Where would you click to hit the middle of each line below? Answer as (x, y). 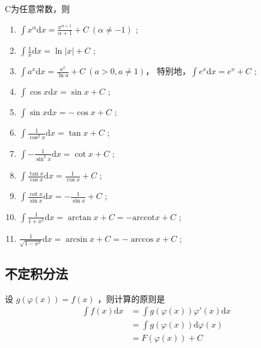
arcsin (77, 239)
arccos (142, 239)
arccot (144, 217)
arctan (79, 217)
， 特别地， (168, 71)
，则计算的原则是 (131, 298)
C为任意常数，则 (38, 8)
